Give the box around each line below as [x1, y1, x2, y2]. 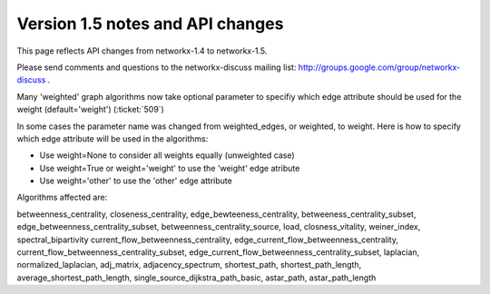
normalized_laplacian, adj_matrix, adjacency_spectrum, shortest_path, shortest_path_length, [16, 260, 362, 270]
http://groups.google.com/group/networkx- [298, 62, 461, 73]
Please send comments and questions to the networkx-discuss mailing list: [16, 62, 297, 73]
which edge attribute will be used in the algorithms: [16, 132, 209, 144]
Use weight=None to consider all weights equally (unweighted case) [39, 150, 295, 161]
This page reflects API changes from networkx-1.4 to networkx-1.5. [16, 45, 268, 56]
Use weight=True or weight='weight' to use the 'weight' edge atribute [39, 162, 300, 173]
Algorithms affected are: [16, 191, 108, 203]
